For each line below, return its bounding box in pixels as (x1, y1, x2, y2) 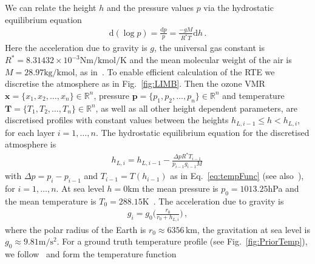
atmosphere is (5, 138, 56, 151)
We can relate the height (5, 1, 97, 13)
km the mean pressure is (127, 181, 218, 194)
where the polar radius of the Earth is (5, 223, 146, 235)
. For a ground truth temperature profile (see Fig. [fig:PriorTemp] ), (56, 235, 308, 248)
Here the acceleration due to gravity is (5, 41, 147, 54)
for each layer (5, 126, 55, 138)
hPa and (268, 181, 299, 194)
